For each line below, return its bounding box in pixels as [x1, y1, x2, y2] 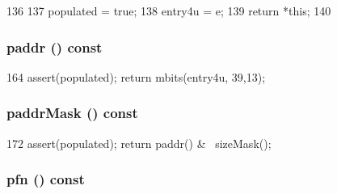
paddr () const [6, 36, 103, 57]
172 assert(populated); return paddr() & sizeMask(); [6, 134, 272, 151]
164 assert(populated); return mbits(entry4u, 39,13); [6, 68, 266, 85]
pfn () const [6, 169, 85, 189]
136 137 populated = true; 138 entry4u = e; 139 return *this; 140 [6, 2, 331, 19]
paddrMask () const [6, 103, 138, 123]
